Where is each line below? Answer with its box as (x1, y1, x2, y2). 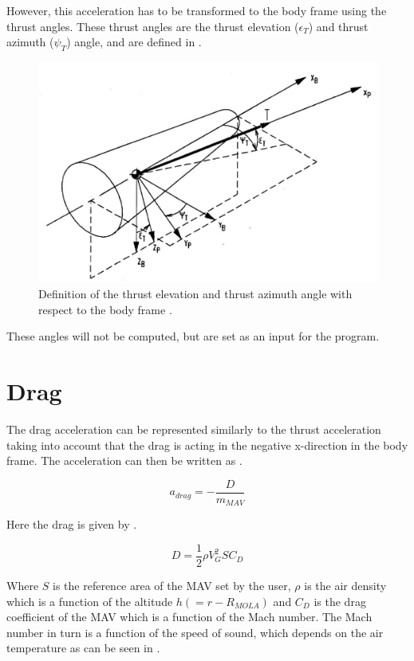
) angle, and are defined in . (66, 33, 202, 50)
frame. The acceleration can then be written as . (6, 452, 242, 469)
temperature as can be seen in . (6, 639, 160, 656)
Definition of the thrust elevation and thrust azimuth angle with (38, 285, 353, 302)
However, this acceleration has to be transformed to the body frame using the (6, 2, 387, 18)
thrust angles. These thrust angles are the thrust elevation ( (6, 18, 299, 34)
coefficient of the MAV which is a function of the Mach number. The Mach (6, 608, 373, 625)
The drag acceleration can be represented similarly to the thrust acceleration (6, 421, 381, 438)
